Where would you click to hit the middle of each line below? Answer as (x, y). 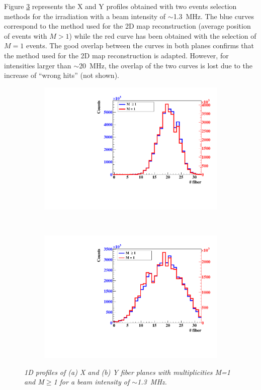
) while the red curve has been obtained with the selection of (163, 35)
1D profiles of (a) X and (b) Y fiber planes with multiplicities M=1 (127, 372)
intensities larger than (38, 65)
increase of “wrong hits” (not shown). (62, 75)
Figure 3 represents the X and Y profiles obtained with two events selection (120, 6)
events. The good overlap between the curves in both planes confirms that (140, 45)
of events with (26, 35)
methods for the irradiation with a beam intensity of (85, 16)
